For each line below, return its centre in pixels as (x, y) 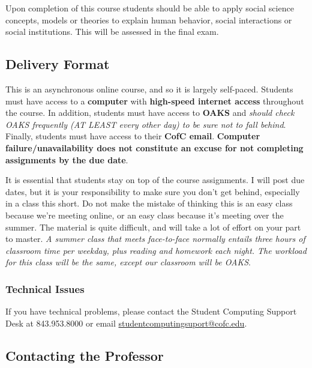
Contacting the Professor (85, 355)
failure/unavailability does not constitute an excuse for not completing (154, 147)
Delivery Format (58, 64)
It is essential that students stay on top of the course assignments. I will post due (155, 180)
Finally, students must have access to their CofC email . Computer (133, 136)
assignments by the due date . (67, 159)
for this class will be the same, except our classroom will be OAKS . (128, 262)
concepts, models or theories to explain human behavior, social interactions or (149, 20)
